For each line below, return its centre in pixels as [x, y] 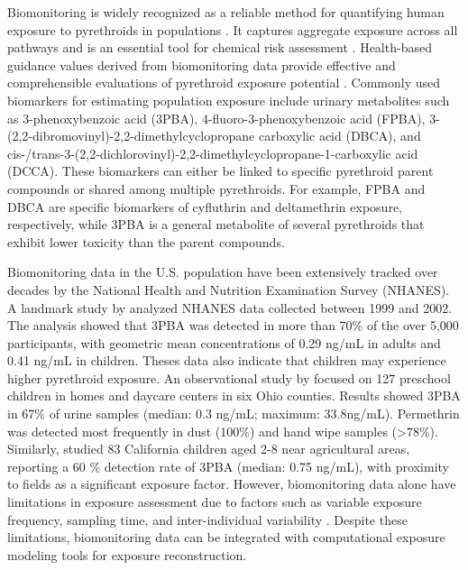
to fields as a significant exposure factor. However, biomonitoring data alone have [232, 484]
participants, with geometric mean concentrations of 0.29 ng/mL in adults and [224, 342]
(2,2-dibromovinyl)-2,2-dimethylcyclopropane [131, 136]
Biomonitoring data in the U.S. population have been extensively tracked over [223, 272]
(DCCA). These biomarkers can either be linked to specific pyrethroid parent [220, 171]
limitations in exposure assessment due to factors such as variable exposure [215, 502]
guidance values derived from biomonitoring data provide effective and [202, 64]
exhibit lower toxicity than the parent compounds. [146, 241]
